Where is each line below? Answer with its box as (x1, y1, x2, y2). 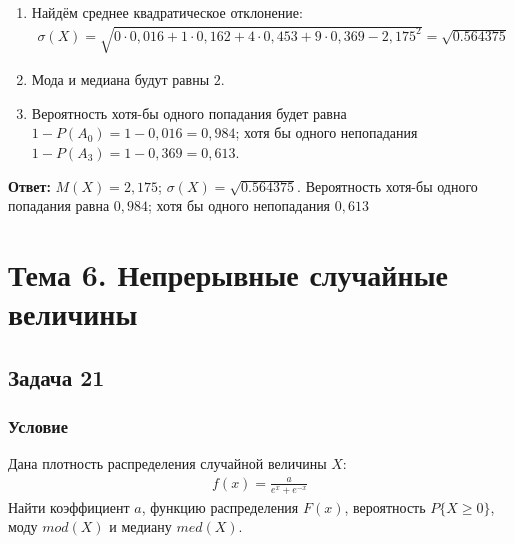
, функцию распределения (141, 496, 299, 517)
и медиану (109, 516, 172, 537)
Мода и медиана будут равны (31, 69, 210, 90)
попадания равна (8, 195, 110, 216)
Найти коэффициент (8, 496, 130, 517)
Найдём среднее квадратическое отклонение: (31, 2, 303, 22)
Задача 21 (8, 361, 105, 392)
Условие (8, 414, 68, 438)
